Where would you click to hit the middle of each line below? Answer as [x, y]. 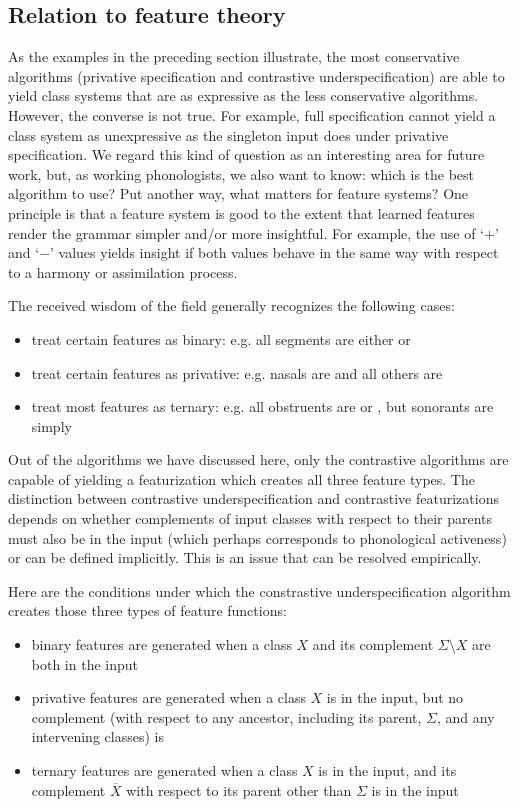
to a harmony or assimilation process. [123, 271]
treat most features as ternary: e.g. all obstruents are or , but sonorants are [262, 406]
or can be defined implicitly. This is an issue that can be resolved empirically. [245, 557]
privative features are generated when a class [168, 697]
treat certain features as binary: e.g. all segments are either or [221, 338]
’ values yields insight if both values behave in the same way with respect [274, 252]
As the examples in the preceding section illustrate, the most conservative [234, 56]
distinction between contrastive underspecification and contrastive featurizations [253, 498]
